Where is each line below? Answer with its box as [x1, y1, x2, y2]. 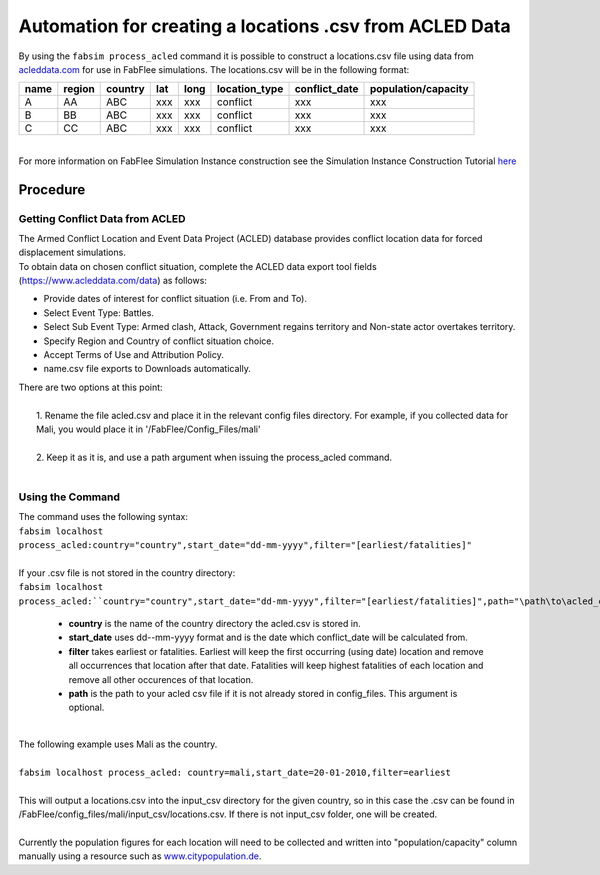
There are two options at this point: [18, 381, 164, 393]
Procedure [18, 181, 86, 198]
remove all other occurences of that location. [68, 673, 254, 685]
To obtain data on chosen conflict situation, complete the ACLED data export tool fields [18, 260, 377, 272]
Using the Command [18, 490, 120, 504]
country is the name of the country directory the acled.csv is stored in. [68, 618, 361, 629]
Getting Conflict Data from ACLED [18, 211, 186, 225]
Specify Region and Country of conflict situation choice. [43, 335, 275, 347]
